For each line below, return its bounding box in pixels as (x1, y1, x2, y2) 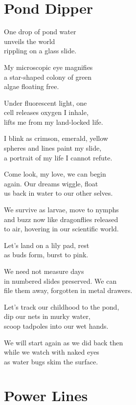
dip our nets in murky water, (4, 311, 91, 321)
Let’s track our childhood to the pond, (4, 301, 119, 312)
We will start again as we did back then (4, 337, 123, 347)
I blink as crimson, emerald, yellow (4, 133, 108, 143)
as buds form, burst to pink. (4, 249, 89, 260)
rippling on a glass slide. (4, 45, 77, 56)
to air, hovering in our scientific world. (4, 224, 119, 234)
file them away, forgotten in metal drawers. (4, 285, 133, 295)
